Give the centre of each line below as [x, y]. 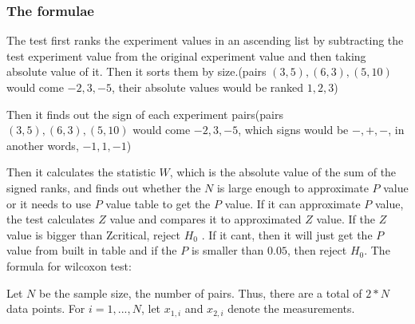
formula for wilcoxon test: [69, 265]
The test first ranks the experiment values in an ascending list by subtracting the [205, 40]
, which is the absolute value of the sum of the [283, 172]
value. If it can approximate [292, 203]
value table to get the [158, 203]
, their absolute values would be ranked [207, 87]
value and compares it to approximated [206, 219]
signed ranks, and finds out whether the [104, 187]
